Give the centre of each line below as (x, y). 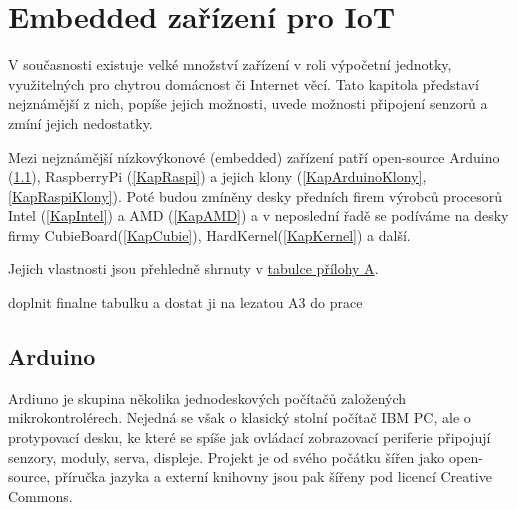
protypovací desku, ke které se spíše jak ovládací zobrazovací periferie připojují (249, 437)
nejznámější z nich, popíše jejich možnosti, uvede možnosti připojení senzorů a (248, 103)
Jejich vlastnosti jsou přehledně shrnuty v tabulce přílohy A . (193, 268)
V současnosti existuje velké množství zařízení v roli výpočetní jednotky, (230, 64)
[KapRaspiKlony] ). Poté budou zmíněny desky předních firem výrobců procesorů (255, 195)
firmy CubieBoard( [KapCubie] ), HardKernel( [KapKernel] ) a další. (209, 234)
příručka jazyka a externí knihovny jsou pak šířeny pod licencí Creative (273, 476)
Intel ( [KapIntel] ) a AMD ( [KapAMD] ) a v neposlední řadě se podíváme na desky (258, 215)
